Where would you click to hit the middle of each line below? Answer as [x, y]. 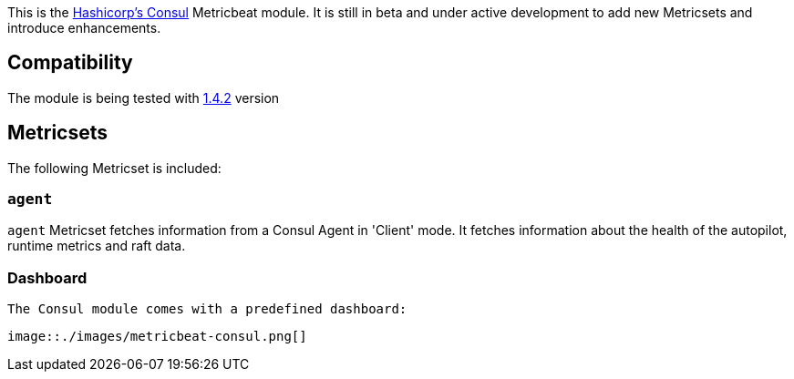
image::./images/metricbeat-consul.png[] [157, 337]
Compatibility [70, 63]
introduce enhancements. [84, 28]
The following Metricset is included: [114, 168]
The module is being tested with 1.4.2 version [144, 97]
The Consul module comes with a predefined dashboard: [207, 309]
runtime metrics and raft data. [97, 246]
